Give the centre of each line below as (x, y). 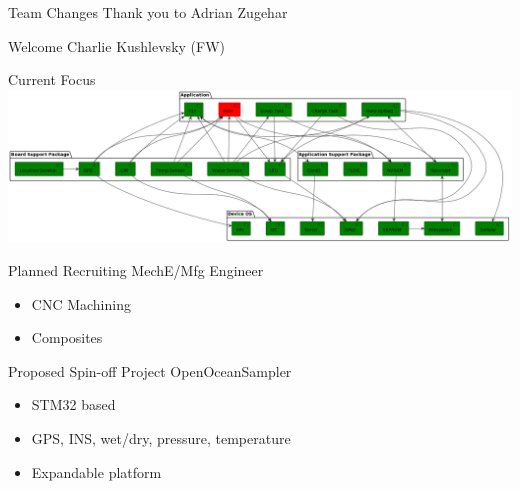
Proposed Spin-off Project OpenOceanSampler (150, 370)
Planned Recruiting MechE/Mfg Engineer (136, 269)
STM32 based (73, 404)
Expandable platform (96, 471)
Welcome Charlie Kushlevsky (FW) (116, 45)
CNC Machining (81, 303)
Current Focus (52, 79)
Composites (67, 337)
